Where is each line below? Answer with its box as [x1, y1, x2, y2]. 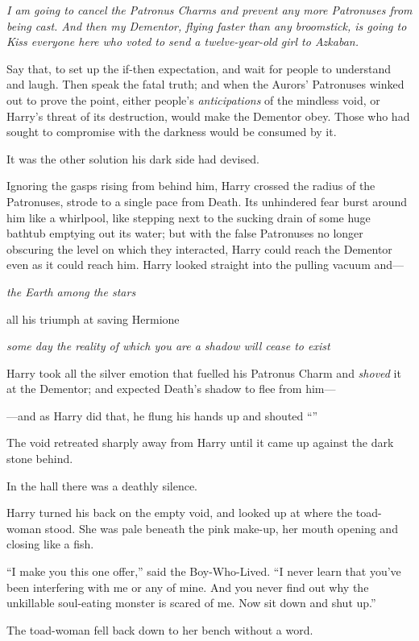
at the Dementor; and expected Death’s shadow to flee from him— [6, 380, 336, 397]
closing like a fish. [6, 536, 94, 552]
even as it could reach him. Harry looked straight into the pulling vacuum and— [6, 256, 404, 273]
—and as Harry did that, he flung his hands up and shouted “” [6, 407, 318, 424]
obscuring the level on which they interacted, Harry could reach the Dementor [6, 240, 392, 257]
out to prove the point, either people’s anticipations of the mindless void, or [6, 91, 380, 108]
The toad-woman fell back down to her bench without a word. [6, 621, 313, 638]
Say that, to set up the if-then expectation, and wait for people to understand [6, 60, 392, 77]
